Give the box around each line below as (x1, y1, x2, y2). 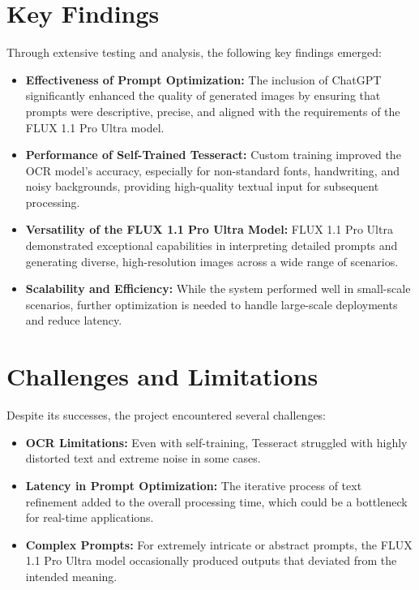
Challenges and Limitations (6, 360, 319, 393)
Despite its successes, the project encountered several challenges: (6, 407, 327, 424)
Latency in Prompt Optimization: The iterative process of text (25, 476, 362, 493)
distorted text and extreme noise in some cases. (25, 450, 261, 467)
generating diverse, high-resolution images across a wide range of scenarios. (25, 252, 399, 269)
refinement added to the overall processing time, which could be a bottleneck (25, 493, 408, 510)
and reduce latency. (25, 312, 122, 329)
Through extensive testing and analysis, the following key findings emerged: (6, 44, 382, 61)
